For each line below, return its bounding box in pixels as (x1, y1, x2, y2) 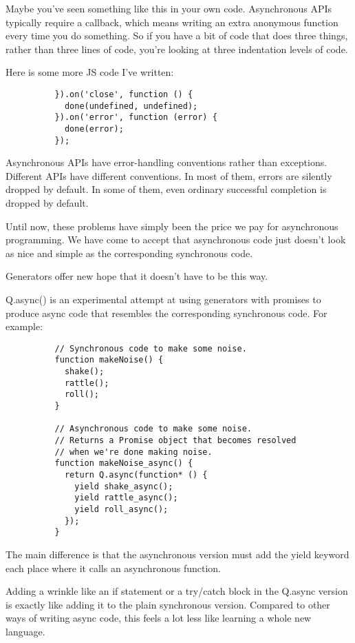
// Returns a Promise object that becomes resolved (54, 436, 297, 446)
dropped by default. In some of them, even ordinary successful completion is (6, 182, 327, 196)
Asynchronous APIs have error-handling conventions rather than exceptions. (6, 155, 327, 170)
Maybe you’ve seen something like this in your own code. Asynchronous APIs (6, 1, 332, 15)
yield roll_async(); (74, 504, 169, 514)
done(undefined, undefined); (64, 101, 198, 111)
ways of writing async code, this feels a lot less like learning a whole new (6, 611, 312, 625)
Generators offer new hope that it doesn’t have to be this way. (6, 269, 268, 283)
